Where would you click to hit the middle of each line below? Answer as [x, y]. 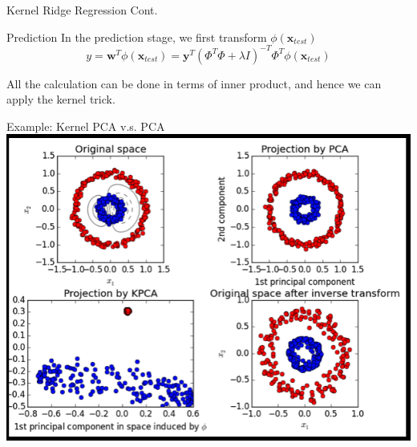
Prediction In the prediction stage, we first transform [137, 37]
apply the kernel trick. [61, 99]
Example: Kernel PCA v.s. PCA [86, 126]
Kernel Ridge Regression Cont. [82, 10]
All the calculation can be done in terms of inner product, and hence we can [194, 83]
